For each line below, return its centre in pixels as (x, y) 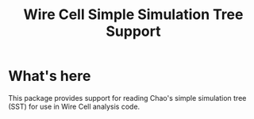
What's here (50, 76)
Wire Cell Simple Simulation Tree (133, 15)
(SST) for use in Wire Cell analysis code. (74, 106)
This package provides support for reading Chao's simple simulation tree (127, 98)
